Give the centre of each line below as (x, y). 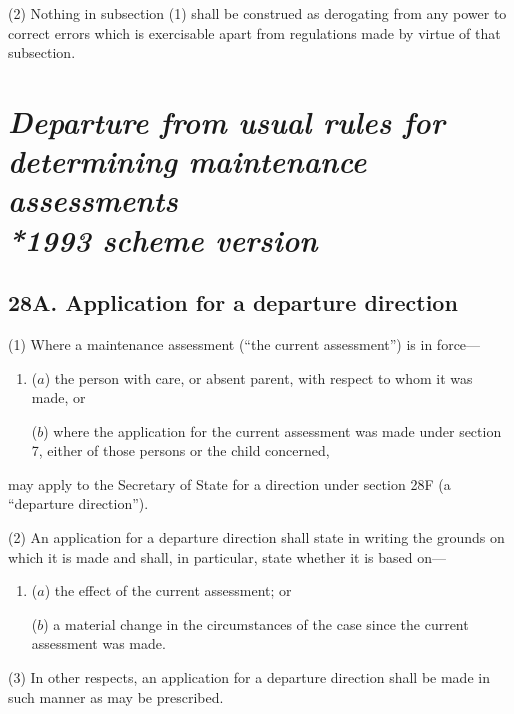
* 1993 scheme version (163, 239)
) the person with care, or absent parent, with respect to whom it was (258, 377)
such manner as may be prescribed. (116, 696)
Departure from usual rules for (226, 121)
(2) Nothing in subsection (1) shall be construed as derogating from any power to (257, 13)
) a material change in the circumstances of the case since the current (256, 623)
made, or (58, 397)
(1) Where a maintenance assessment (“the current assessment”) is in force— (244, 343)
